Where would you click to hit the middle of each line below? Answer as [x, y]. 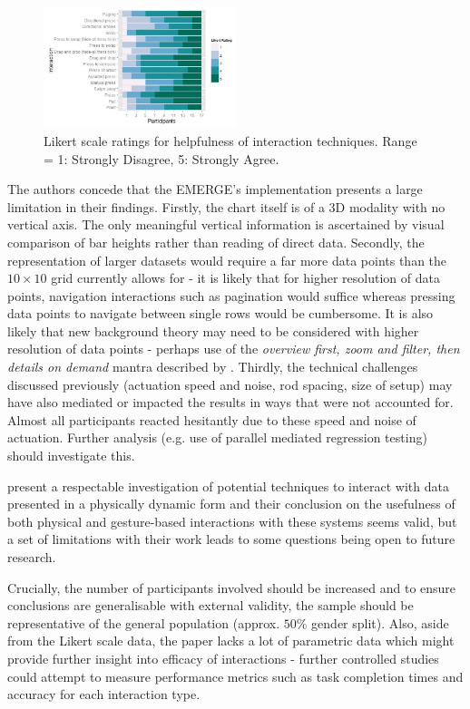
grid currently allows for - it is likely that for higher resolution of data [245, 278]
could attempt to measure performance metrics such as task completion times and [235, 676]
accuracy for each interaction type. [104, 694]
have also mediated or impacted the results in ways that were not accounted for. [230, 402]
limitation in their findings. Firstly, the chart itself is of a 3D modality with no [226, 206]
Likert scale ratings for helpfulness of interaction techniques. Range [230, 140]
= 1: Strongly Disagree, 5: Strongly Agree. [162, 158]
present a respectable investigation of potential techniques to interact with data [228, 486]
